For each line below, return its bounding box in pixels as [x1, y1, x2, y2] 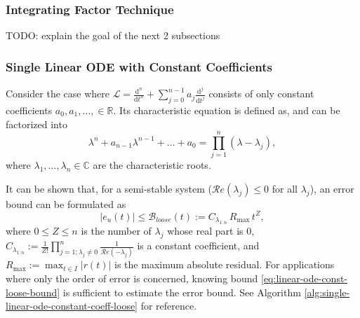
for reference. [140, 298, 197, 313]
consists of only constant [208, 86, 314, 101]
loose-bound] [6, 284, 60, 299]
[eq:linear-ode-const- [261, 271, 348, 286]
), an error [309, 181, 354, 195]
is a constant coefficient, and [137, 238, 260, 253]
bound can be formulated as [6, 196, 126, 211]
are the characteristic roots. [93, 158, 211, 172]
